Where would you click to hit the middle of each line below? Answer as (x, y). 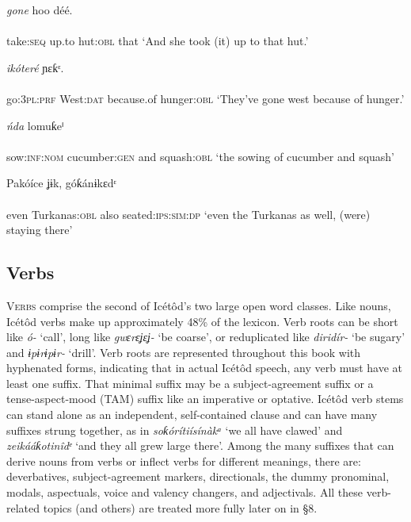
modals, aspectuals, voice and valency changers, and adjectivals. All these (185, 492)
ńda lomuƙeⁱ (35, 125)
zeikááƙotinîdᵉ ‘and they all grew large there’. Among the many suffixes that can (200, 445)
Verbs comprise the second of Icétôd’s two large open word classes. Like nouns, (199, 305)
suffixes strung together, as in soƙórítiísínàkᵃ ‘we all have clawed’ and (175, 430)
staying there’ (40, 230)
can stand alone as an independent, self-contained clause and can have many (192, 415)
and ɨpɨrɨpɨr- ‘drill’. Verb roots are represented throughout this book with (184, 352)
